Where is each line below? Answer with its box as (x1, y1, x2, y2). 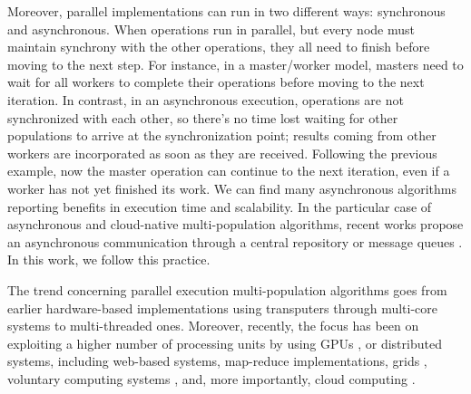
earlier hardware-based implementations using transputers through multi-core (7, 298, 438, 317)
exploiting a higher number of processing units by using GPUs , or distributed (7, 333, 442, 352)
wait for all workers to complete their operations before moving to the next (7, 72, 425, 91)
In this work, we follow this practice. (7, 250, 211, 269)
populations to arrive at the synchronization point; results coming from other (7, 126, 437, 145)
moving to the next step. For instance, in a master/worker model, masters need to (7, 54, 464, 73)
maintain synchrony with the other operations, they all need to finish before (7, 37, 430, 56)
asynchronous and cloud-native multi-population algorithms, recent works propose (7, 215, 464, 234)
